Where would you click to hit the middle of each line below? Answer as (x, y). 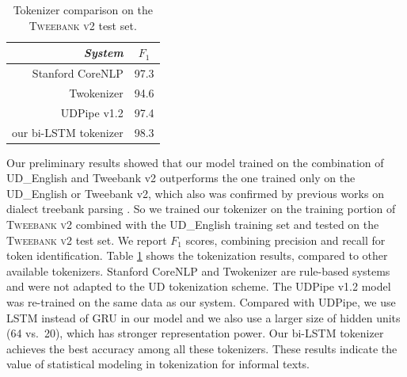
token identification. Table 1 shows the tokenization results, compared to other (197, 255)
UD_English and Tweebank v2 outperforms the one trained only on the (181, 178)
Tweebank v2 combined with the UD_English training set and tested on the (193, 225)
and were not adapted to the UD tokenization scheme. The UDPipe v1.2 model (199, 286)
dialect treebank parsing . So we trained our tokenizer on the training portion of (201, 209)
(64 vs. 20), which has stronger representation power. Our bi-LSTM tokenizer (195, 333)
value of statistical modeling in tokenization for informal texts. (158, 364)
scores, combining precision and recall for (285, 240)
